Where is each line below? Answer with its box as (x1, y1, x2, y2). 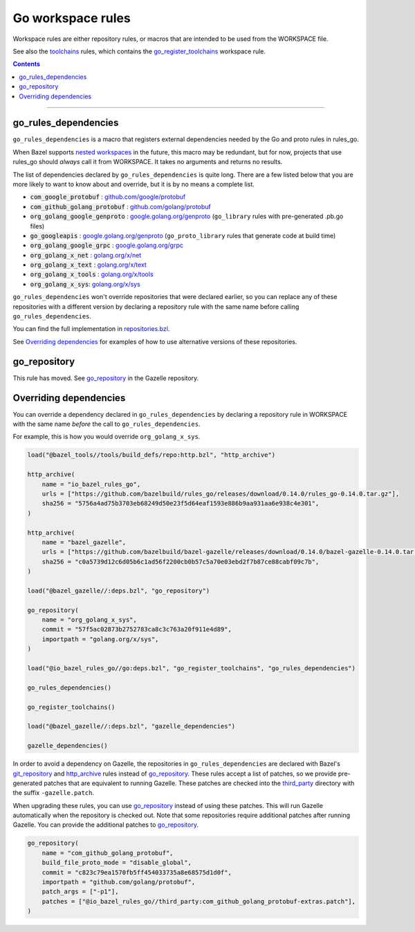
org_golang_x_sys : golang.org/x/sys (30, 280, 141, 288)
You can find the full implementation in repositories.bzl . (12, 325, 170, 333)
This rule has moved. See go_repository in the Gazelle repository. (12, 374, 199, 382)
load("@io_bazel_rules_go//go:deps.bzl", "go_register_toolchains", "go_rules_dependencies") (27, 665, 356, 672)
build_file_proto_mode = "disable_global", (41, 859, 192, 867)
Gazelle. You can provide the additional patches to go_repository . (12, 821, 199, 829)
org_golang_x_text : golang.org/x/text (30, 260, 147, 269)
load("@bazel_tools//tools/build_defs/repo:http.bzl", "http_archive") (27, 451, 276, 459)
